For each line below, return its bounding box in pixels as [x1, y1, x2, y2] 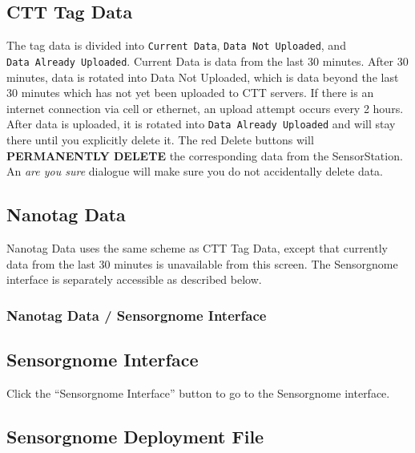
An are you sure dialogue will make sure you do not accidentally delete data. [6, 163, 384, 180]
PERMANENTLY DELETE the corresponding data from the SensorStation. [6, 147, 403, 164]
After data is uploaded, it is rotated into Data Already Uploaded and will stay [6, 115, 396, 132]
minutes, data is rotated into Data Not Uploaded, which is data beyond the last [6, 68, 399, 85]
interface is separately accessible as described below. [6, 271, 262, 288]
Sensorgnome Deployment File [6, 423, 264, 448]
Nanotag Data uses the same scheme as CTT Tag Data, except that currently [6, 239, 388, 256]
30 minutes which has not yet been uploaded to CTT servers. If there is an [6, 84, 374, 101]
